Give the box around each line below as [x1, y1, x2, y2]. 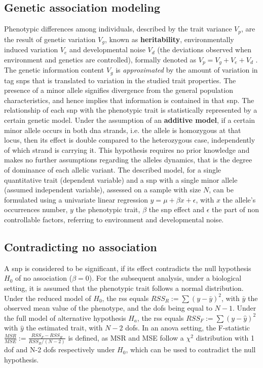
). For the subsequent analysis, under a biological [89, 273, 242, 283]
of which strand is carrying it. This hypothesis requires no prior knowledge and [4, 144, 250, 155]
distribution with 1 [196, 332, 254, 343]
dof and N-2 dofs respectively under [4, 344, 115, 355]
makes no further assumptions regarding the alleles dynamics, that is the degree [4, 154, 252, 165]
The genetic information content [4, 64, 104, 75]
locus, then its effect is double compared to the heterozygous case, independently [4, 135, 255, 145]
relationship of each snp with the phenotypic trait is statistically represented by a [4, 105, 257, 115]
